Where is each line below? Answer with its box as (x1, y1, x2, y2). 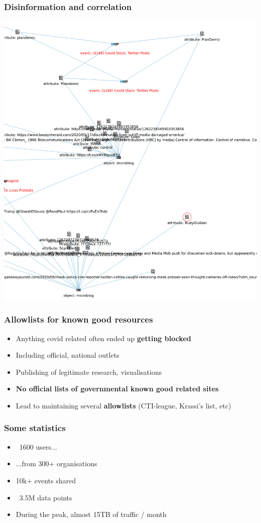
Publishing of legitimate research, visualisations (16, 366, 162, 377)
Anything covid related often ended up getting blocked (16, 333, 191, 343)
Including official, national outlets (16, 350, 119, 360)
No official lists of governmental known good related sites (16, 383, 219, 394)
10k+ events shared (16, 475, 76, 485)
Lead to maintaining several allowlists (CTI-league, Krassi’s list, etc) (16, 400, 231, 410)
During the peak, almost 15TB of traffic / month (16, 509, 167, 519)
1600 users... (19, 441, 57, 452)
